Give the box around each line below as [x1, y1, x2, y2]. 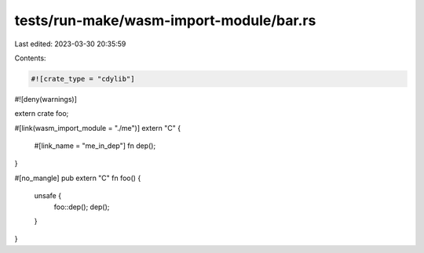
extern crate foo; [14, 109, 69, 118]
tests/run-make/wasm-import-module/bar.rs [14, 12, 316, 29]
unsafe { [34, 191, 62, 201]
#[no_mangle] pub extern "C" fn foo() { [14, 173, 141, 183]
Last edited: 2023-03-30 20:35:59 [14, 39, 126, 49]
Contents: [14, 53, 46, 63]
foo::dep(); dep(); [53, 202, 110, 211]
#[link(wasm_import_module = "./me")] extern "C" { [14, 123, 181, 132]
